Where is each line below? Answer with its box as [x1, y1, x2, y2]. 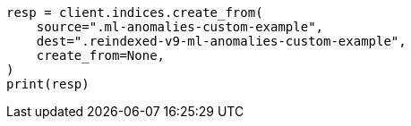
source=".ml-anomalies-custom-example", [36, 20, 324, 34]
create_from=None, [36, 48, 166, 63]
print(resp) [6, 77, 90, 91]
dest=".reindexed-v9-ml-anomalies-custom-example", [36, 34, 407, 48]
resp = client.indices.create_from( [6, 5, 263, 20]
